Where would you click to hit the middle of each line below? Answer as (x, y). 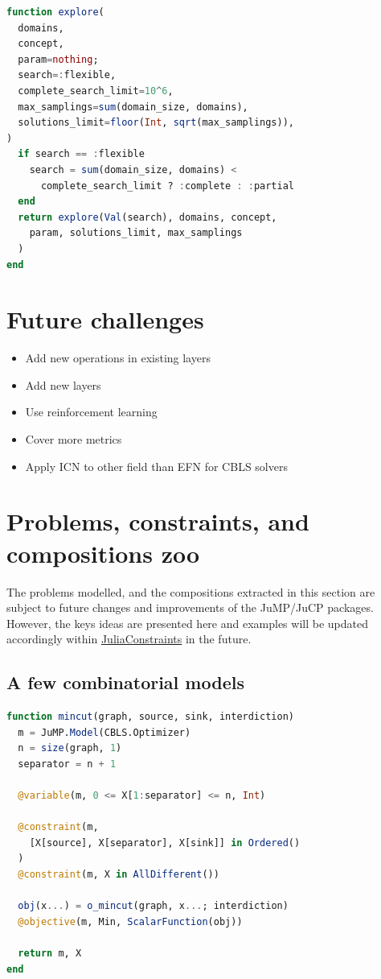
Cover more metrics (74, 439)
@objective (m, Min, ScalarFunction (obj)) (130, 921)
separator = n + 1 (67, 764)
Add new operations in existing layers (118, 358)
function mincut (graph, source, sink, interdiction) (150, 717)
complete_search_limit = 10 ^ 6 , (96, 91)
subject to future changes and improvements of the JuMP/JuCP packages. (190, 607)
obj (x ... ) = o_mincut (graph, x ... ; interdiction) (153, 906)
